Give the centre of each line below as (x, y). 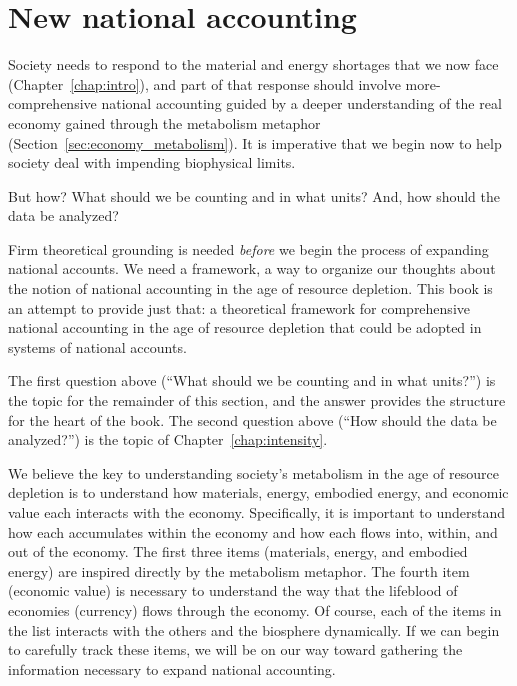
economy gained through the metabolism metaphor (164, 122)
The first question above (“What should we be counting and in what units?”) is (252, 380)
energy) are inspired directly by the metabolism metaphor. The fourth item (239, 570)
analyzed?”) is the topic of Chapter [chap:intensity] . (168, 439)
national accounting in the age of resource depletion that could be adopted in (245, 327)
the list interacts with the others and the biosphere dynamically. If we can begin (254, 629)
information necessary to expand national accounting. (172, 668)
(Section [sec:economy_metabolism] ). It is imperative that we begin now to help (255, 142)
